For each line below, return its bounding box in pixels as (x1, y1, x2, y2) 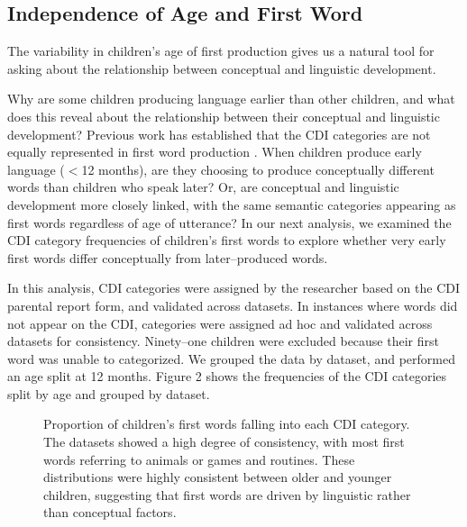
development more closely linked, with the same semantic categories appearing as (7, 195, 456, 214)
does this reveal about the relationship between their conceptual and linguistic (7, 106, 440, 125)
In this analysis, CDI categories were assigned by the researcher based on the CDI (7, 278, 461, 297)
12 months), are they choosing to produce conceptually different (81, 159, 435, 178)
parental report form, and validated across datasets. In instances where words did (7, 295, 458, 314)
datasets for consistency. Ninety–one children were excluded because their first (7, 332, 439, 350)
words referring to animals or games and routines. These (43, 450, 355, 468)
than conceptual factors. (43, 503, 177, 522)
